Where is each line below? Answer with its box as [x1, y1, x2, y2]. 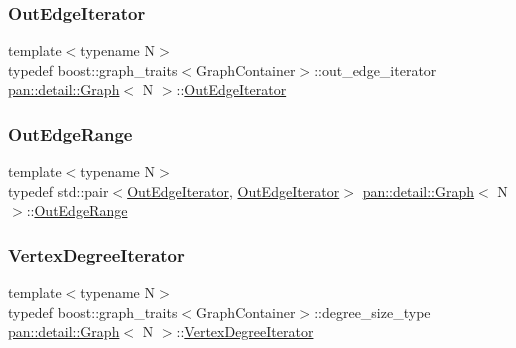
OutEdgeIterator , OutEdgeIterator [127, 180, 340, 201]
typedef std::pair [8, 180, 109, 201]
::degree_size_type [314, 301, 431, 322]
